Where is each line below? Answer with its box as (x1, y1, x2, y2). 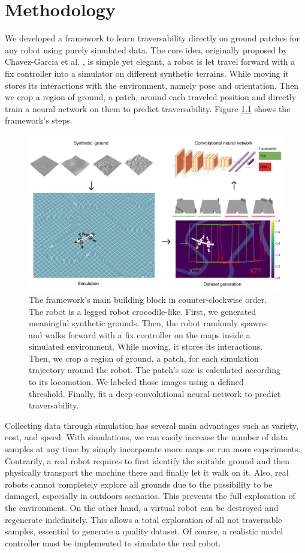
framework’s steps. (5, 114, 73, 127)
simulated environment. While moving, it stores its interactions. (29, 340, 263, 353)
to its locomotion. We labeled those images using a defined (29, 375, 244, 388)
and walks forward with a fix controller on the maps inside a (29, 328, 250, 341)
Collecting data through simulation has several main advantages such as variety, (5, 419, 298, 431)
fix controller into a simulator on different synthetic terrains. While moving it (5, 67, 289, 79)
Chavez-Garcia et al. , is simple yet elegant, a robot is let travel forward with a (5, 55, 295, 68)
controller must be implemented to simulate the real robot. (5, 536, 221, 549)
